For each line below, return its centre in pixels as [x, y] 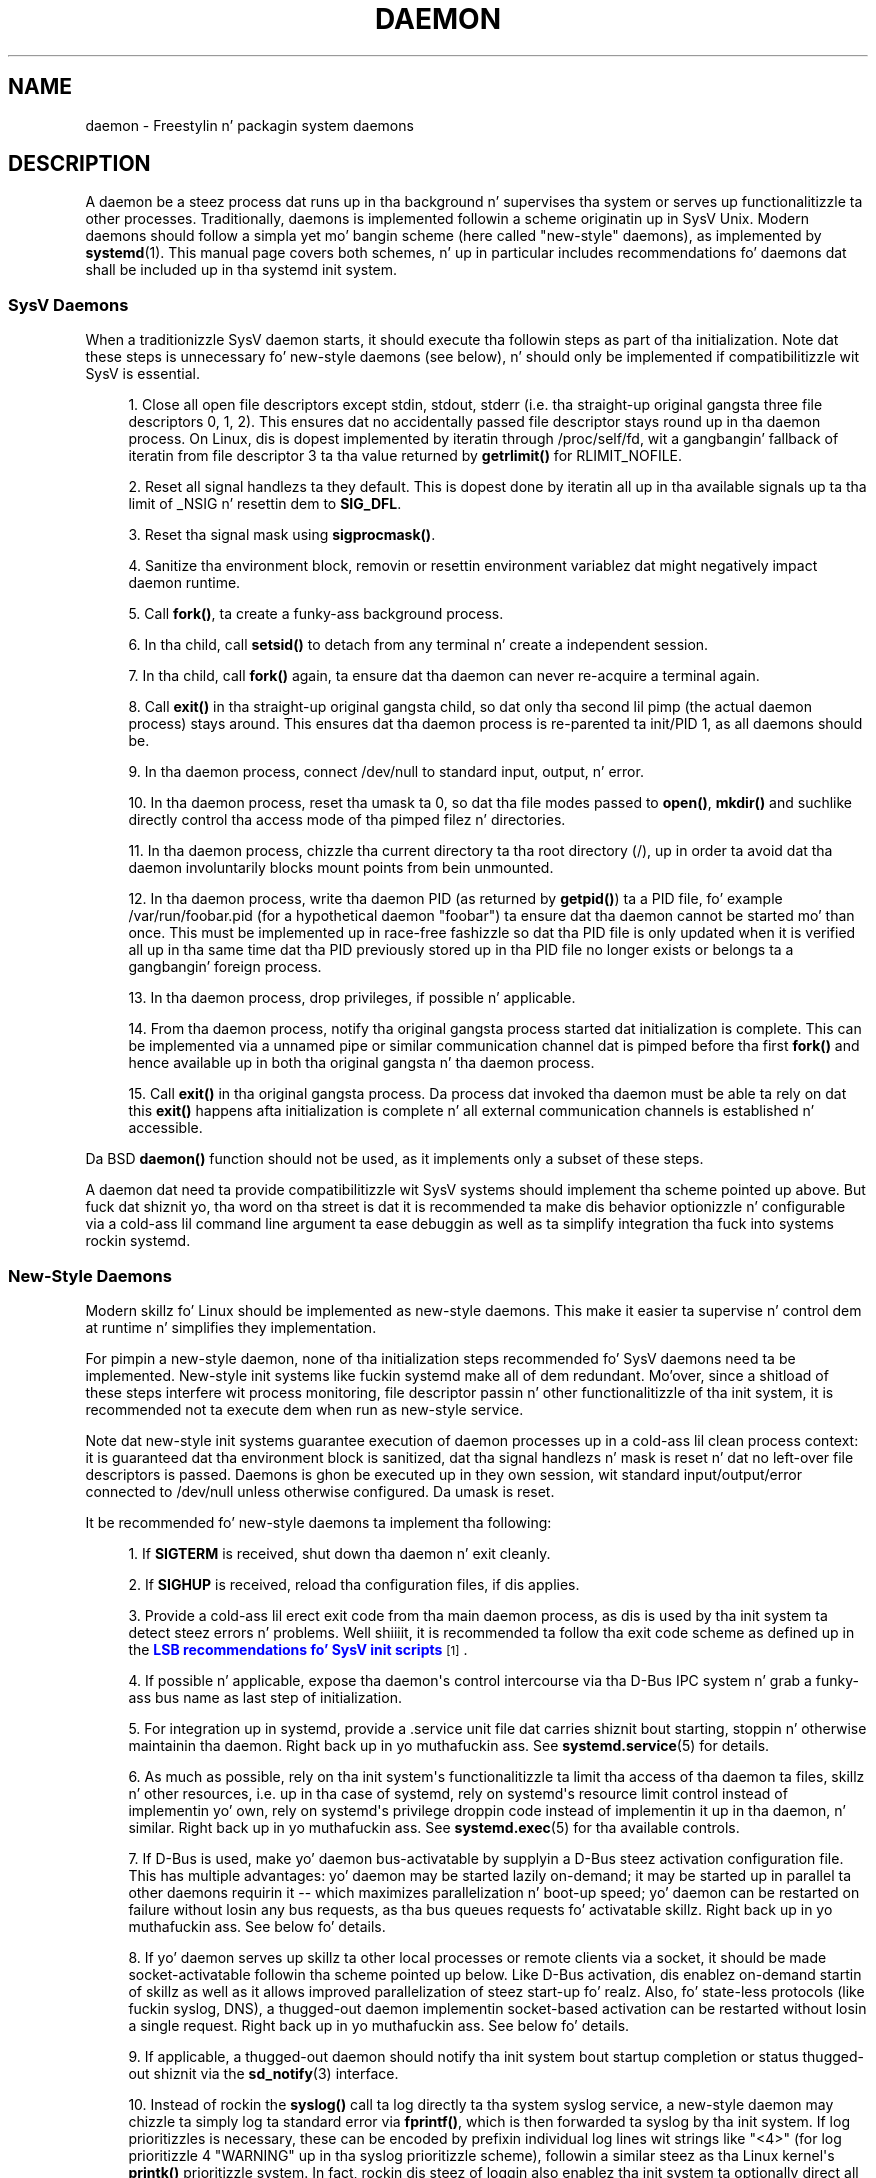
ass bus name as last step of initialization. [265, 1697]
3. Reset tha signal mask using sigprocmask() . [282, 535]
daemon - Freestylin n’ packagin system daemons [249, 125]
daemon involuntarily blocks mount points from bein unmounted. [341, 868]
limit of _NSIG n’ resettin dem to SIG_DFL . [265, 504]
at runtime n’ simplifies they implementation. [231, 1327]
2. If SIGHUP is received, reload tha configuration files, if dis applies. [354, 1584]
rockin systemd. [138, 1241]
